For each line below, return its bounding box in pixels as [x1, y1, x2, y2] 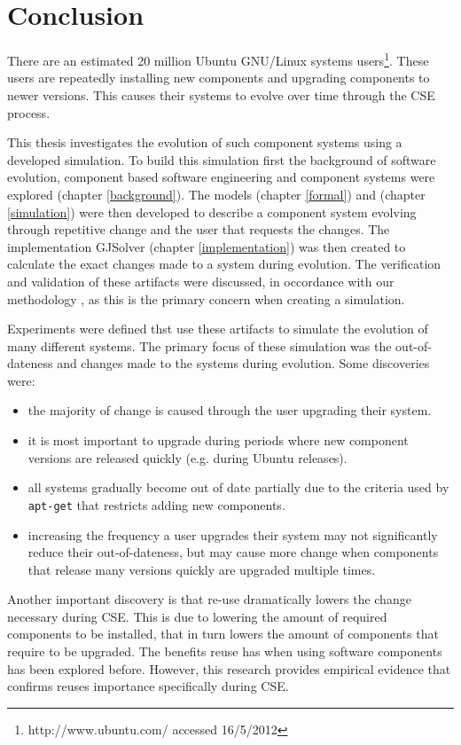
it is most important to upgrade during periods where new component [27, 431, 409, 450]
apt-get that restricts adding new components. [27, 495, 285, 514]
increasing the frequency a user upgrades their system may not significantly [27, 525, 438, 544]
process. [7, 103, 51, 122]
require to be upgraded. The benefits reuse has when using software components [7, 642, 442, 661]
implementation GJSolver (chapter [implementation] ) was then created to [7, 237, 406, 255]
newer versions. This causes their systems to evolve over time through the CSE [7, 85, 435, 104]
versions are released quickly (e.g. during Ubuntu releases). [27, 448, 348, 467]
